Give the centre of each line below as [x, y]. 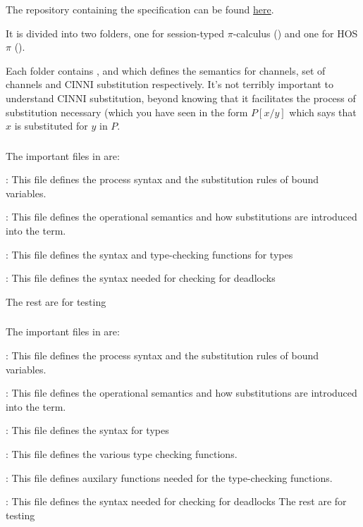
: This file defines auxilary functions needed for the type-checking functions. [169, 477]
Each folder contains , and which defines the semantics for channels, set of [166, 70]
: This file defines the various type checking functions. [122, 453]
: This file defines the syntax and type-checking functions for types [149, 254]
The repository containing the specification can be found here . [140, 9]
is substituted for [51, 126]
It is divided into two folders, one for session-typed [115, 33]
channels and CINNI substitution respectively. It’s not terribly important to [170, 84]
